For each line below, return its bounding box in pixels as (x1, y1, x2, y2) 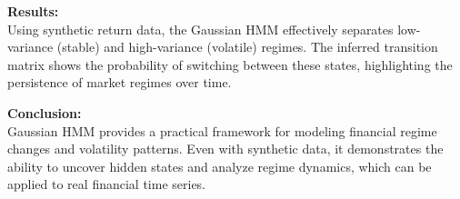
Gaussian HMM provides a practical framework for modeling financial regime (7, 121, 437, 140)
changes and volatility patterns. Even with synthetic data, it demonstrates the (7, 139, 444, 158)
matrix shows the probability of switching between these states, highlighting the (7, 55, 453, 74)
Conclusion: (7, 103, 82, 122)
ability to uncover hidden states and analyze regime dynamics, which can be (7, 156, 432, 175)
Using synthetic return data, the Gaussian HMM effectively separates (7, 19, 394, 38)
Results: (7, 2, 59, 20)
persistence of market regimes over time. (7, 73, 232, 92)
